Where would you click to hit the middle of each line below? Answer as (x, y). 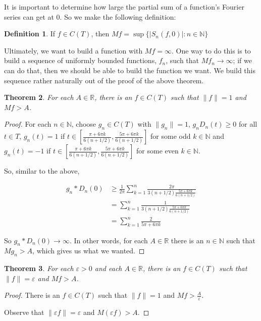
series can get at (29, 16)
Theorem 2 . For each (39, 97)
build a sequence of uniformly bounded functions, (81, 60)
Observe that (24, 312)
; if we (242, 60)
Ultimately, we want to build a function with (73, 50)
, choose (84, 124)
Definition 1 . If (30, 34)
